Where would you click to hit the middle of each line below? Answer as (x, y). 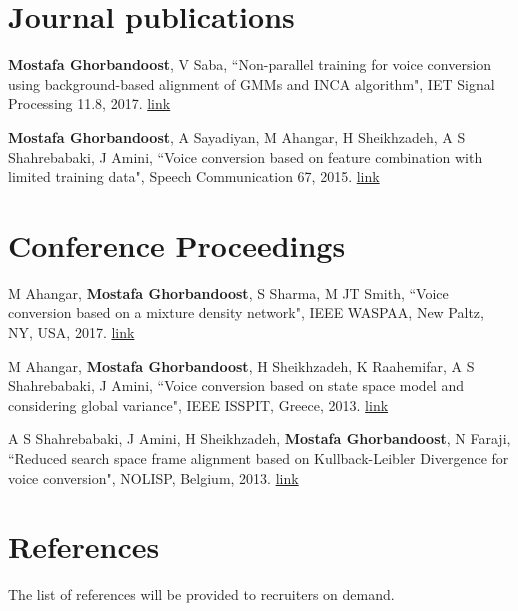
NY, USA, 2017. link (71, 332)
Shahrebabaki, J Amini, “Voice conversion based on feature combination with (245, 156)
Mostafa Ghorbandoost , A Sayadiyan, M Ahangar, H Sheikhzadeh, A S (237, 136)
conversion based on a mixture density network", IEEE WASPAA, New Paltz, (246, 312)
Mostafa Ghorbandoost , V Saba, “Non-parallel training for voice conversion (250, 64)
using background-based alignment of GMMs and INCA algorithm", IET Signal (251, 83)
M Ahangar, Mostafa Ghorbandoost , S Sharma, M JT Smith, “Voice (228, 292)
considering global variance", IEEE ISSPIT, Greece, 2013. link (198, 404)
